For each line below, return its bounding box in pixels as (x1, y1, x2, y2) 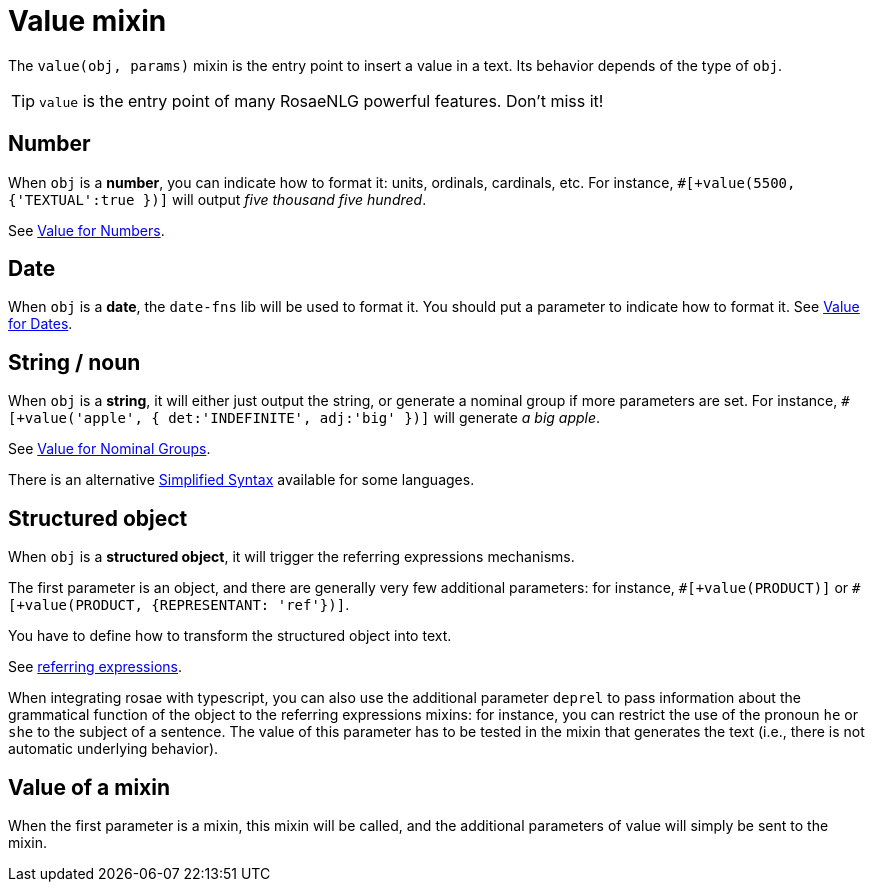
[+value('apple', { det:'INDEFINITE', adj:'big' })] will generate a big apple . (8, 409, 601, 427)
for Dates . (8, 315, 73, 333)
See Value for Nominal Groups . (8, 440, 211, 458)
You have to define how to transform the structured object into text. (8, 627, 452, 645)
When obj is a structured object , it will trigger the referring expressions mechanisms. (8, 548, 575, 566)
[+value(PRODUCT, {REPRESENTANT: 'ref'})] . (8, 596, 350, 614)
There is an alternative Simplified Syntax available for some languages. (8, 471, 475, 489)
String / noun (8, 349, 141, 375)
